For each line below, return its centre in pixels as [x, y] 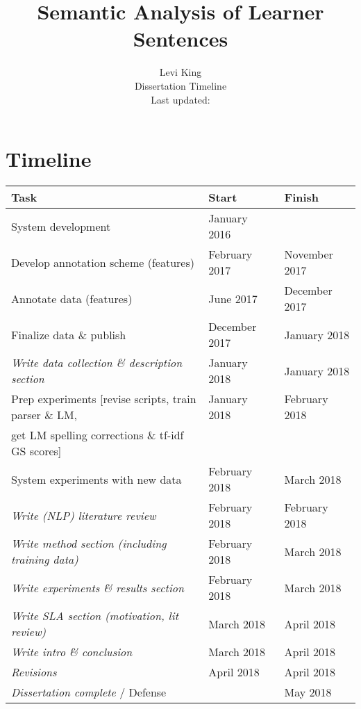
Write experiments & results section [98, 587]
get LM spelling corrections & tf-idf [98, 435]
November [309, 254]
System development [61, 226]
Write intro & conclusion [72, 652]
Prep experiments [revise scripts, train [104, 399]
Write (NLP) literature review [84, 515]
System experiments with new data [96, 479]
